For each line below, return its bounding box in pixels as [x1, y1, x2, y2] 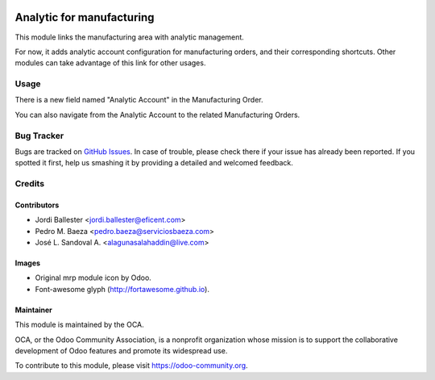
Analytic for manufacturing [14, 10, 155, 24]
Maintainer [14, 305, 52, 315]
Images [14, 258, 40, 268]
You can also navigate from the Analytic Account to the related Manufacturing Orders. [14, 110, 300, 119]
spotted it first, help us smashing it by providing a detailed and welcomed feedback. [14, 158, 293, 168]
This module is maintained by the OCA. [14, 319, 144, 330]
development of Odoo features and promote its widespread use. [14, 346, 228, 356]
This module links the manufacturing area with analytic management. [14, 32, 245, 42]
